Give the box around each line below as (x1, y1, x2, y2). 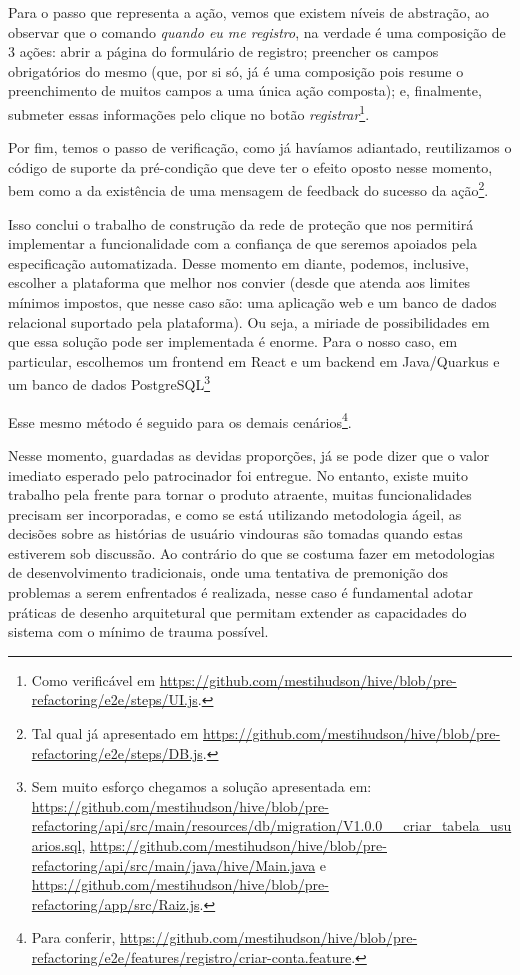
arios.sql (31, 835, 82, 855)
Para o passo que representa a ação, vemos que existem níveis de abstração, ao (8, 2, 490, 22)
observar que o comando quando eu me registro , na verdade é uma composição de (8, 21, 506, 42)
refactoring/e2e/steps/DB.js (31, 742, 203, 763)
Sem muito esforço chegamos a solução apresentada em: (31, 776, 372, 797)
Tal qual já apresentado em (31, 723, 199, 744)
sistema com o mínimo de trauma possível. (8, 621, 269, 642)
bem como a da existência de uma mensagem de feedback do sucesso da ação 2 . (8, 177, 489, 201)
